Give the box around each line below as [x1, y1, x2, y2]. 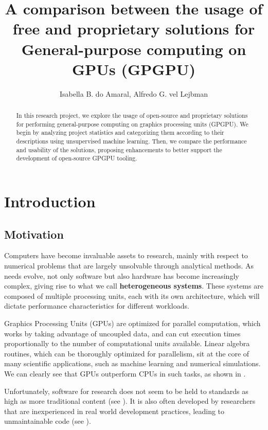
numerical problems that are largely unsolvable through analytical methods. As [4, 260, 254, 271]
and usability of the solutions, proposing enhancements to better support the [16, 145, 222, 154]
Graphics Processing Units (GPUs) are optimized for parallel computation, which [4, 317, 261, 328]
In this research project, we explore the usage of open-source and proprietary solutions [16, 111, 248, 120]
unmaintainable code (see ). [4, 416, 91, 426]
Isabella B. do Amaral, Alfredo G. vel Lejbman [59, 88, 208, 99]
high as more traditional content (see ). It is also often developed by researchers [4, 396, 256, 406]
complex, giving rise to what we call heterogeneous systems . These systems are [4, 280, 263, 291]
